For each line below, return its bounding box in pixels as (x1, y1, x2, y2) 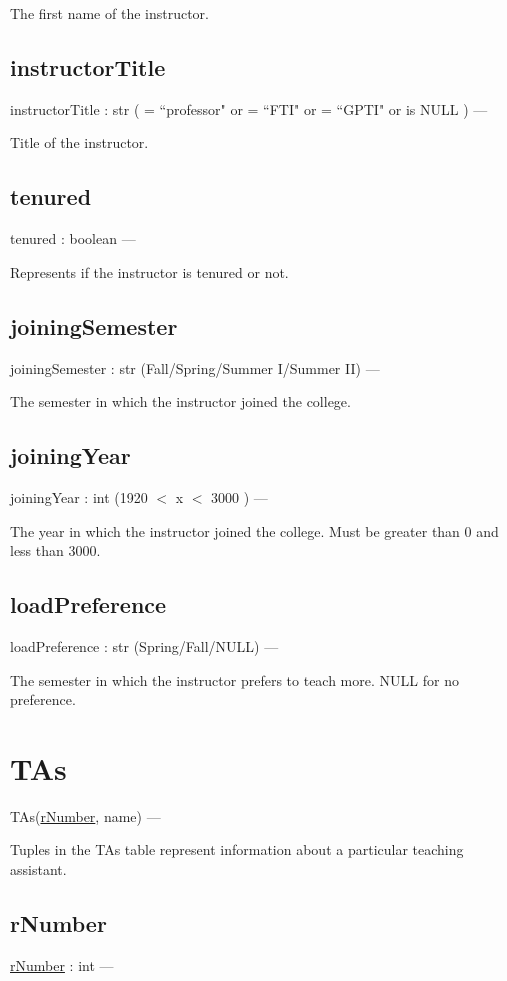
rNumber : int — (10, 954, 114, 975)
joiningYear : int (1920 (10, 486, 148, 507)
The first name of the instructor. (10, 3, 209, 23)
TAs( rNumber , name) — (10, 805, 161, 826)
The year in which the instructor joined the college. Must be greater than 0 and (10, 520, 499, 541)
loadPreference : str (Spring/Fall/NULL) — (10, 635, 279, 656)
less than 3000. (10, 540, 101, 561)
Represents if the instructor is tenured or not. (10, 261, 289, 282)
